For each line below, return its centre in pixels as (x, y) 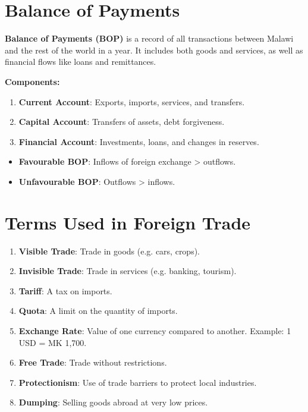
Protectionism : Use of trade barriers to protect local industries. (138, 382)
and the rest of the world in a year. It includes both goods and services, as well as (154, 50)
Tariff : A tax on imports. (65, 290)
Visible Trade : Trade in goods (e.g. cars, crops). (109, 251)
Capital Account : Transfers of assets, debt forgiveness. (122, 122)
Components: (32, 81)
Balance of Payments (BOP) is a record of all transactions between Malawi (149, 38)
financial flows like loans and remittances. (81, 62)
